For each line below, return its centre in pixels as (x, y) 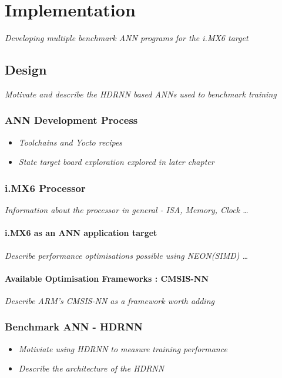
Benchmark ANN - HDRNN (74, 327)
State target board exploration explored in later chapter (116, 162)
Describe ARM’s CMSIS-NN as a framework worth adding (110, 300)
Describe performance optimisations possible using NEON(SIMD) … (127, 255)
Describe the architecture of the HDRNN (91, 368)
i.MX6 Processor (45, 188)
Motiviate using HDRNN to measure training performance (123, 348)
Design (26, 70)
